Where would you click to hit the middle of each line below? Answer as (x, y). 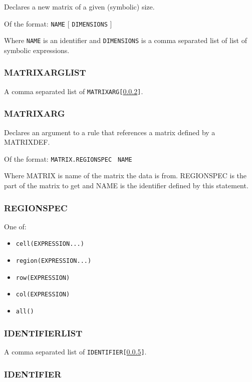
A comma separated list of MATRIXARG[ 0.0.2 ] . (74, 91)
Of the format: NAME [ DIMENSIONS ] (58, 23)
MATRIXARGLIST (45, 72)
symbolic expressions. (37, 50)
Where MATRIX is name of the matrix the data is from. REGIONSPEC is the (125, 175)
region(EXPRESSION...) (54, 261)
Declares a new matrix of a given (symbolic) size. (79, 7)
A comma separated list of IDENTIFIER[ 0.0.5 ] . (75, 351)
